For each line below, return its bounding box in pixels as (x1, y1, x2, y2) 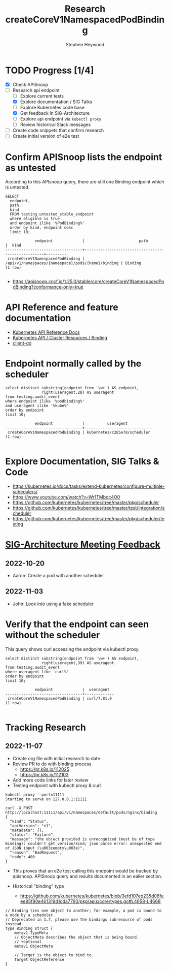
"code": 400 (10, 854, 35, 859)
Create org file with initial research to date (12, 755, 100, 761)
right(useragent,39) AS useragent (41, 660, 114, 666)
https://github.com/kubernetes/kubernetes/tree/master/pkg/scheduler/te (12, 516, 165, 522)
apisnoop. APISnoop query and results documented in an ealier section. (12, 873, 162, 879)
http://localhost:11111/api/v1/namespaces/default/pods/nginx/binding (5, 810, 157, 815)
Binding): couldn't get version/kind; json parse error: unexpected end (5, 841, 162, 846)
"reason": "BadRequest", (10, 850, 62, 855)
